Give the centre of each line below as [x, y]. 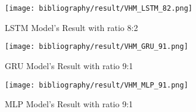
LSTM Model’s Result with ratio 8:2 [71, 27]
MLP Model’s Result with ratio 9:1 [69, 104]
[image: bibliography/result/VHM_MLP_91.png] [97, 85]
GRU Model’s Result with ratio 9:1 [69, 65]
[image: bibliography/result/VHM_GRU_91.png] [97, 47]
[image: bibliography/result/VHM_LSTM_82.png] [99, 8]
